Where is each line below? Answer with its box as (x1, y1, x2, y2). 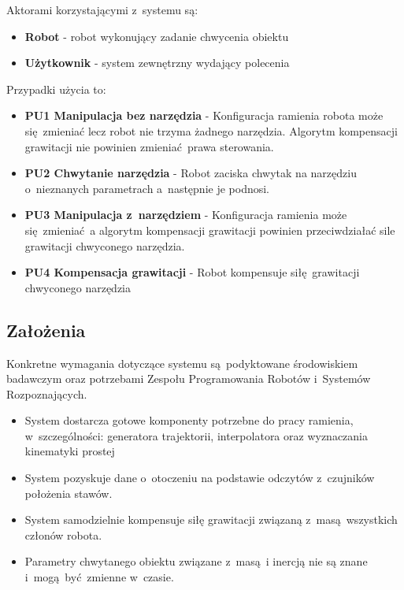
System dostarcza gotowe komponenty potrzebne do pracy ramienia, (24, 412, 354, 429)
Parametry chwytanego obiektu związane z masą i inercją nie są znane (24, 553, 368, 570)
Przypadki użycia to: (6, 80, 106, 97)
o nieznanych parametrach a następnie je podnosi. (24, 180, 269, 196)
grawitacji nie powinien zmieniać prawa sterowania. (24, 138, 274, 154)
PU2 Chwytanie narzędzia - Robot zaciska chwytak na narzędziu (24, 165, 357, 181)
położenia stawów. (24, 484, 113, 501)
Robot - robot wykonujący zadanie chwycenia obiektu (24, 28, 289, 44)
